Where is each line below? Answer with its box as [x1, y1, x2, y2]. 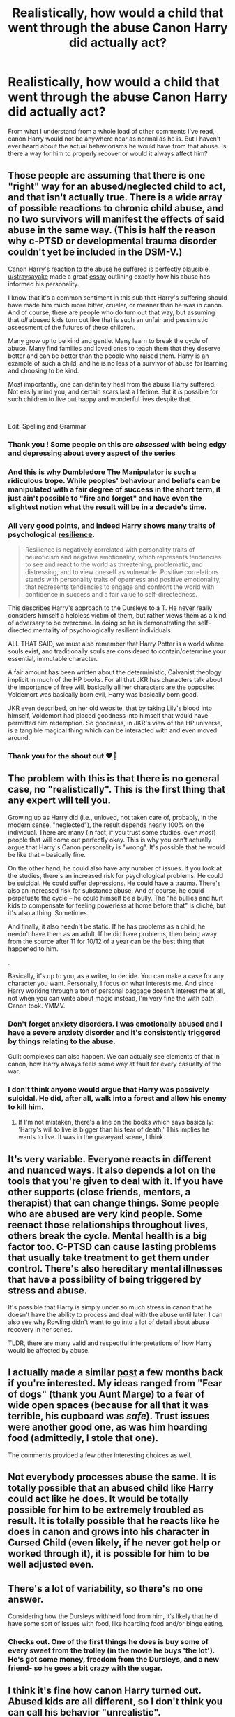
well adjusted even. [8, 1559, 95, 1571]
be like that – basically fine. [8, 850, 86, 858]
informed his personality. [8, 279, 79, 288]
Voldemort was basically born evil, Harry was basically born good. [8, 690, 199, 698]
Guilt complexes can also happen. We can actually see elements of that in [8, 1052, 220, 1060]
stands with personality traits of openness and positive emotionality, [24, 575, 222, 583]
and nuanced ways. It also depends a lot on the [8, 1164, 216, 1176]
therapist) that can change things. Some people [8, 1197, 220, 1209]
